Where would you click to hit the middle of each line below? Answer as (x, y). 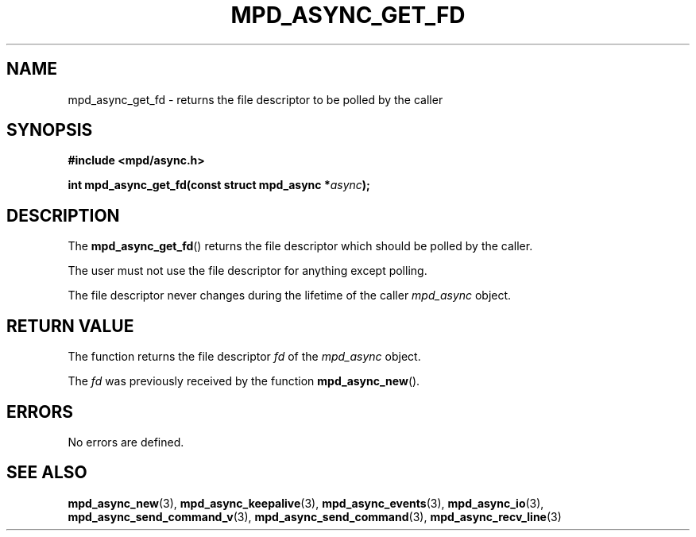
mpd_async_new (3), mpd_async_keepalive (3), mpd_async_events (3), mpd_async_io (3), (306, 503)
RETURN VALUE (70, 326)
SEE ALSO (47, 473)
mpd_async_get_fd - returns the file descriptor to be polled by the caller (255, 99)
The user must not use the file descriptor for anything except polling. (247, 271)
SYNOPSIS (50, 130)
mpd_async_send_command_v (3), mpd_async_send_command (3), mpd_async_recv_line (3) (315, 516)
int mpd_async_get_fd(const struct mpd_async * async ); (219, 185)
